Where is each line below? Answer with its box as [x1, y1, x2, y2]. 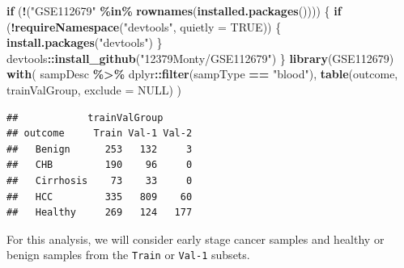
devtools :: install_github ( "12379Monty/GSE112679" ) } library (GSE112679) [6, 49, 394, 66]
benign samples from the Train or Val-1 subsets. [6, 246, 250, 263]
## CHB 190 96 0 [6, 159, 193, 171]
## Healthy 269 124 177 [6, 207, 193, 219]
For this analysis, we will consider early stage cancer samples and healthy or [6, 230, 385, 247]
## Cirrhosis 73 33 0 [6, 174, 193, 186]
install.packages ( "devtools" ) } [6, 34, 163, 51]
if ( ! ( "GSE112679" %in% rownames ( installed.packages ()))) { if [6, 2, 342, 19]
